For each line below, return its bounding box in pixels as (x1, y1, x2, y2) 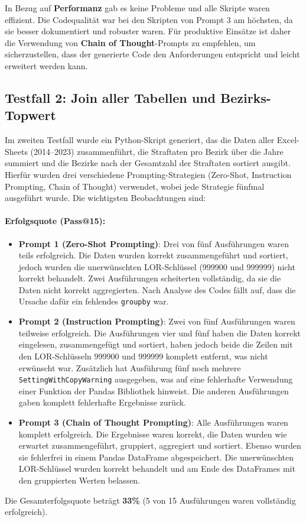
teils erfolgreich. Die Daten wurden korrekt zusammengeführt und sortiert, (18, 249, 288, 261)
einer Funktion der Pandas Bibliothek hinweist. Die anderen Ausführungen (18, 384, 289, 397)
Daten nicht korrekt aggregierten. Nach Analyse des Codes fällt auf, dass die (18, 283, 296, 296)
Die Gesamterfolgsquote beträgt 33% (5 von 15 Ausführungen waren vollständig (5, 494, 296, 506)
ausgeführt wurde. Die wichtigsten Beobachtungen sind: (5, 192, 206, 204)
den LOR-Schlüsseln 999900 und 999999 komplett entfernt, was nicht (18, 349, 268, 362)
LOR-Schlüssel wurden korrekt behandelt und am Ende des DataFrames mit (18, 462, 295, 475)
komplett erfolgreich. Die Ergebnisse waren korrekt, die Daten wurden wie (18, 427, 287, 440)
